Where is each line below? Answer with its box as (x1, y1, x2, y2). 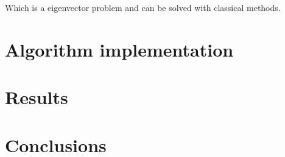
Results (5, 85, 68, 110)
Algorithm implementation (5, 37, 234, 61)
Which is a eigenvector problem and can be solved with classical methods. (5, 1, 281, 13)
